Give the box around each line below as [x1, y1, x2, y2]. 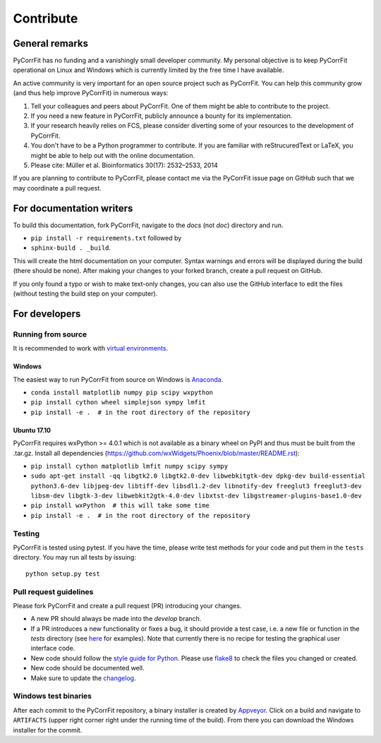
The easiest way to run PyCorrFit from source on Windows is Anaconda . [13, 375, 224, 384]
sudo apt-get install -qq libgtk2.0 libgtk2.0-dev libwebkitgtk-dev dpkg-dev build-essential [30, 472, 366, 480]
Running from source [13, 329, 87, 339]
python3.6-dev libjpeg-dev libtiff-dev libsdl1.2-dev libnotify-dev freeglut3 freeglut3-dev [30, 482, 363, 490]
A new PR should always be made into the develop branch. [30, 615, 202, 623]
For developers [13, 308, 81, 320]
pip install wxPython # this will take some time [30, 502, 210, 509]
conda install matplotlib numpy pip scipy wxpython [30, 388, 214, 397]
